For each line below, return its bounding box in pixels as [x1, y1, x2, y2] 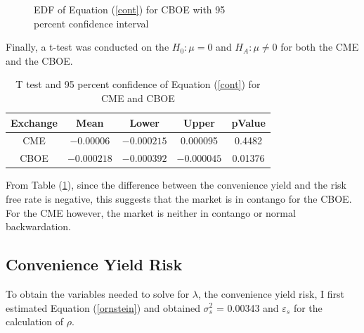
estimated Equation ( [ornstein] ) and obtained [6, 300, 200, 315]
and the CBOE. [6, 53, 73, 68]
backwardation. [6, 219, 72, 234]
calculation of [6, 314, 64, 329]
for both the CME [280, 39, 359, 54]
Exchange [11, 115, 58, 130]
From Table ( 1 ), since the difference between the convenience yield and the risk [6, 177, 346, 192]
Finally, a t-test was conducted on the [6, 39, 169, 54]
